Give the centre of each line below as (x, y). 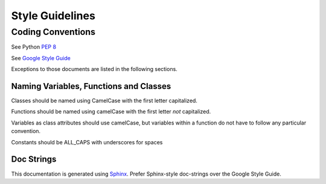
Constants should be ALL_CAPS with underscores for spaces (87, 142)
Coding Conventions (53, 32)
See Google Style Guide (41, 58)
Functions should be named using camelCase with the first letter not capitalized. (111, 112)
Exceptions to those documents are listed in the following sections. (94, 69)
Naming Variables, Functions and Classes (91, 86)
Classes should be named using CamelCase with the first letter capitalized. (104, 101)
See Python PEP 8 (34, 47)
